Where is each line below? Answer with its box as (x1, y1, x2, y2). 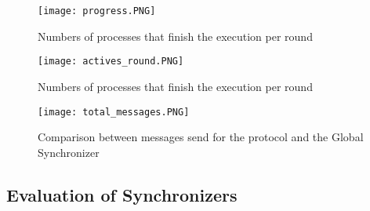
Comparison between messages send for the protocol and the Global (38, 129, 364, 145)
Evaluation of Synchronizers (6, 182, 238, 206)
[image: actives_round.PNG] (38, 56, 184, 67)
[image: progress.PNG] (38, 5, 156, 16)
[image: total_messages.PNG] (38, 106, 190, 118)
